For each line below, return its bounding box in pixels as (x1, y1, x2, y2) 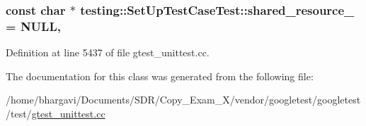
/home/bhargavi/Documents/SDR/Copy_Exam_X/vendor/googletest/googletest (6, 92, 361, 107)
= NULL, (6, 17, 61, 34)
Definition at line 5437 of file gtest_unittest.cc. (6, 45, 210, 60)
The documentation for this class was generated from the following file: (6, 68, 314, 83)
